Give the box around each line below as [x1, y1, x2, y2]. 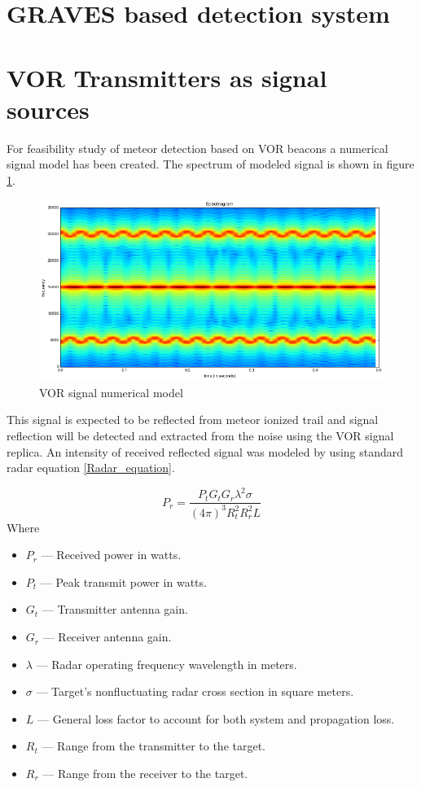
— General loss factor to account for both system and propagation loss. [37, 710, 395, 727]
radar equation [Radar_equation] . [7, 459, 175, 476]
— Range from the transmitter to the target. [42, 737, 266, 754]
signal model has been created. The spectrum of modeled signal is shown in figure [7, 155, 414, 173]
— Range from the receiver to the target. [42, 765, 248, 782]
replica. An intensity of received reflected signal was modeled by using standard [7, 443, 404, 460]
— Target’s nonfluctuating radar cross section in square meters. [36, 683, 354, 700]
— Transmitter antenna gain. [42, 601, 188, 618]
